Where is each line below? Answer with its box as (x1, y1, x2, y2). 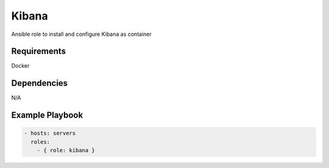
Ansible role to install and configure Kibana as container (11, 30, 152, 38)
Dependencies (11, 78, 68, 88)
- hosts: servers (24, 130, 76, 137)
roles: (30, 138, 51, 145)
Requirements (11, 46, 66, 57)
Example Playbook (11, 110, 83, 121)
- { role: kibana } (37, 147, 96, 154)
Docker (11, 62, 30, 69)
